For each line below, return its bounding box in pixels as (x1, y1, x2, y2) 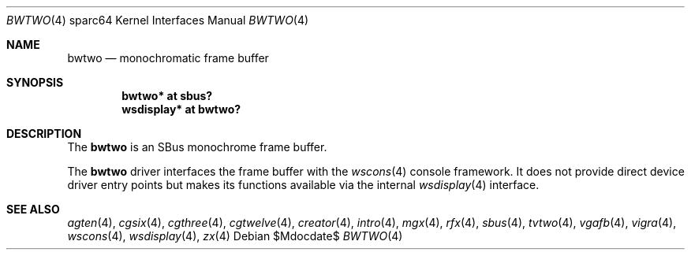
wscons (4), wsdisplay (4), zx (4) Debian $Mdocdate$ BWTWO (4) (67, 229, 403, 243)
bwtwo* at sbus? (121, 89, 213, 102)
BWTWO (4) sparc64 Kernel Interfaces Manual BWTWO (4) (6, 13, 309, 27)
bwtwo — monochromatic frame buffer (67, 51, 269, 65)
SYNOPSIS (6, 76, 64, 89)
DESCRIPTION (6, 127, 82, 140)
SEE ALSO (6, 202, 60, 216)
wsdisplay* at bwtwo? (121, 102, 241, 116)
